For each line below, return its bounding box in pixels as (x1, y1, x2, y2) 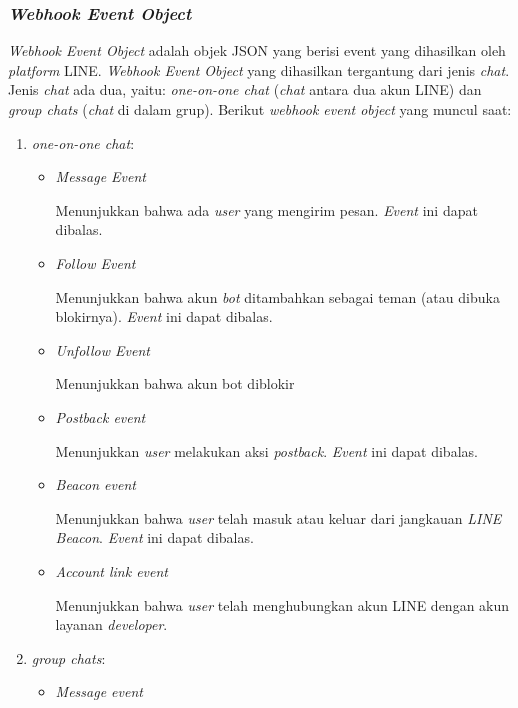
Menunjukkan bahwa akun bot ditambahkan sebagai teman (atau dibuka (55, 286, 500, 307)
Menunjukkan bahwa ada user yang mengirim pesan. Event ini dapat (55, 199, 478, 220)
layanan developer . (55, 614, 168, 635)
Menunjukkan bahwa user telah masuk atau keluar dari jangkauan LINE (55, 507, 502, 528)
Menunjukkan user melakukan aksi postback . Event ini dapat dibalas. (55, 440, 478, 461)
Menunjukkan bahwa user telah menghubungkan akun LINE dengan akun (55, 594, 510, 615)
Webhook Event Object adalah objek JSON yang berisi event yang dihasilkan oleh (8, 40, 506, 61)
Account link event (55, 560, 168, 581)
